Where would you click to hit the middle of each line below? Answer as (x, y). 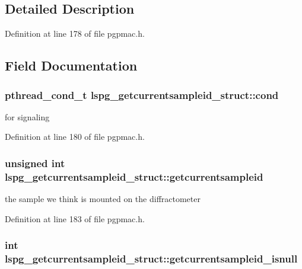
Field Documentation (71, 65)
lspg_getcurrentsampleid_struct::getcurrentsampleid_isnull (151, 259)
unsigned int (35, 163)
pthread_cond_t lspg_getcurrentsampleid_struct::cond (142, 95)
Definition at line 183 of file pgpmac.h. (75, 218)
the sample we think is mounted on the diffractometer (103, 199)
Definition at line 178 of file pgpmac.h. (75, 33)
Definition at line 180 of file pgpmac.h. (75, 137)
